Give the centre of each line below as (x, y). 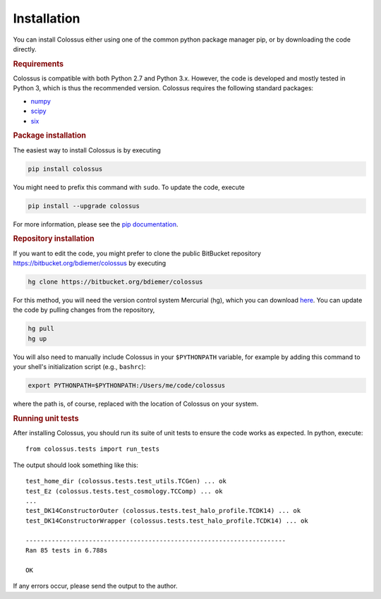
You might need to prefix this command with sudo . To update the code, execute (129, 187)
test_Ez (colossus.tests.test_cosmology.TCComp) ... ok (124, 491)
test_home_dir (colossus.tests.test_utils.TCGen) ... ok (126, 481)
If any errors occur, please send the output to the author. (95, 586)
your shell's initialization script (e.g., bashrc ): (79, 367)
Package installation (49, 135)
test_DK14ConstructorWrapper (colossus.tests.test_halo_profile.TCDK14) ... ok (167, 521)
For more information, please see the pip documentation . (96, 224)
